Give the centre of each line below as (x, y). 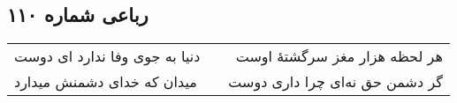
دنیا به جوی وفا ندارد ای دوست (107, 56)
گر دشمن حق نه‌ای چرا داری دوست (335, 82)
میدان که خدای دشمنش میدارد (106, 82)
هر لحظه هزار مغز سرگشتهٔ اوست (339, 56)
